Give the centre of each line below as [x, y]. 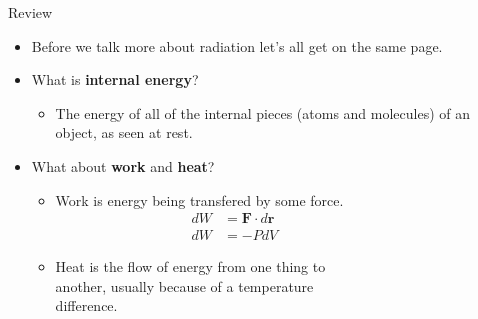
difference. [86, 305]
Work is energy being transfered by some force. [199, 199]
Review [30, 12]
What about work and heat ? [123, 165]
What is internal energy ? [115, 79]
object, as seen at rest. [124, 132]
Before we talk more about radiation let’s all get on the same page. [237, 45]
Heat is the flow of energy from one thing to [190, 266]
